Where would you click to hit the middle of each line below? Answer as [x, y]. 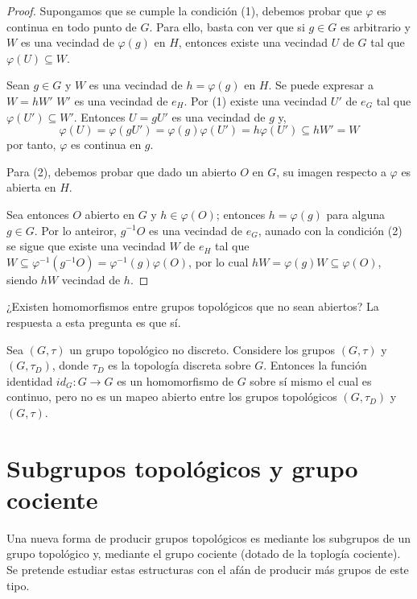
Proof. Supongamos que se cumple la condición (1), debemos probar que [184, 10]
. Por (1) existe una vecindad [256, 100]
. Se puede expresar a [321, 85]
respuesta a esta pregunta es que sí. [94, 322]
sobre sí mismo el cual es [311, 380]
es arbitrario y [375, 26]
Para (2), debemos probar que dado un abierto [122, 171]
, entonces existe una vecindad [253, 42]
